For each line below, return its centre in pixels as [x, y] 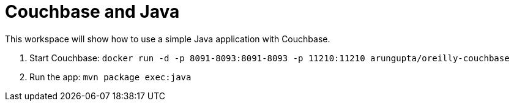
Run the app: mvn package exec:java [110, 77]
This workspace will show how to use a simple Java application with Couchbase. [168, 39]
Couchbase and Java [92, 12]
